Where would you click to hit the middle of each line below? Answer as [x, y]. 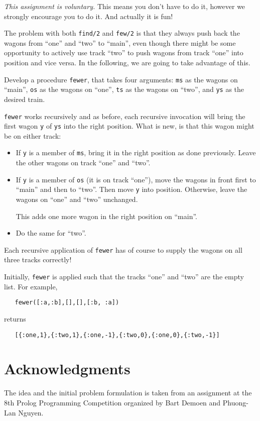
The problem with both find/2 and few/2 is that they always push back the [122, 33]
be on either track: [33, 135]
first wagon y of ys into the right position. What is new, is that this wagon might [129, 126]
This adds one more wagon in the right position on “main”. [106, 216]
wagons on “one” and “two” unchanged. [77, 199]
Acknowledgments [67, 369]
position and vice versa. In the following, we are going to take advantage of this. [127, 63]
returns [15, 318]
